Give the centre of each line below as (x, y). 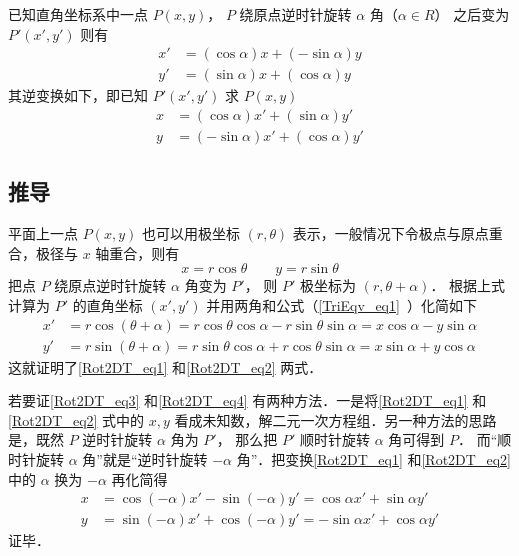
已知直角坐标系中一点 (78, 14)
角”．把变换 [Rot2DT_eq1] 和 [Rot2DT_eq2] (373, 458)
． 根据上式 (468, 285)
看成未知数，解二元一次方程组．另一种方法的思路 (335, 419)
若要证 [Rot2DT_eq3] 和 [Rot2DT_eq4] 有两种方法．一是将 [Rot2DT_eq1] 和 (247, 400)
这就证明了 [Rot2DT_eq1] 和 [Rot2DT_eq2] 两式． (165, 366)
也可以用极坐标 (190, 233)
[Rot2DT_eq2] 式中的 (76, 419)
